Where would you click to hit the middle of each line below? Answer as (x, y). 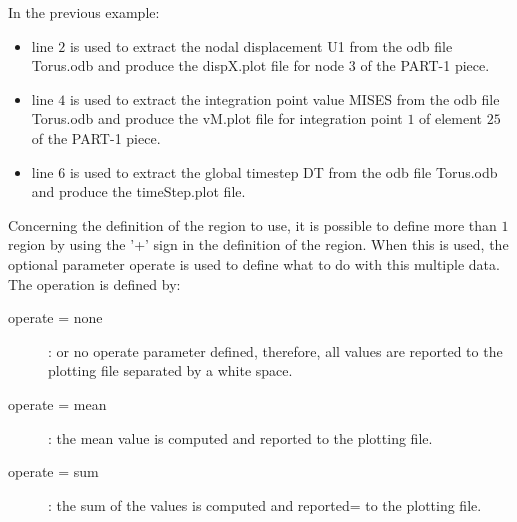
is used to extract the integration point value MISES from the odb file (284, 98)
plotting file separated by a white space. (170, 370)
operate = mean (57, 403)
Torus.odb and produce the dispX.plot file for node (188, 65)
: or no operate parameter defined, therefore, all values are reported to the (275, 350)
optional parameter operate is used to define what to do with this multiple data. (254, 263)
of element (451, 118)
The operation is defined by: (94, 283)
